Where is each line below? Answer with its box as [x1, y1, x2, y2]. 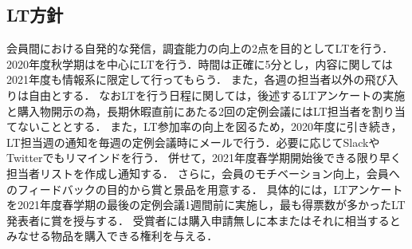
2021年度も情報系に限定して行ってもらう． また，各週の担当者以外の [6, 71, 365, 88]
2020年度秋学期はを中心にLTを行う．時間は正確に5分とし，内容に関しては [6, 55, 393, 72]
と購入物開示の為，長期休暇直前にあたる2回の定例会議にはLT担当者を [6, 102, 372, 119]
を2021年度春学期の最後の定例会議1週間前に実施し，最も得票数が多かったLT [6, 196, 406, 213]
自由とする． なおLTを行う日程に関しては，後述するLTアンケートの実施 [28, 86, 406, 103]
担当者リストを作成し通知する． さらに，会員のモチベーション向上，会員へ [6, 164, 400, 181]
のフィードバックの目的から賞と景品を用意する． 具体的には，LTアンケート [6, 180, 403, 197]
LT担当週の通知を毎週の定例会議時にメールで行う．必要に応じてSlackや [6, 133, 380, 150]
